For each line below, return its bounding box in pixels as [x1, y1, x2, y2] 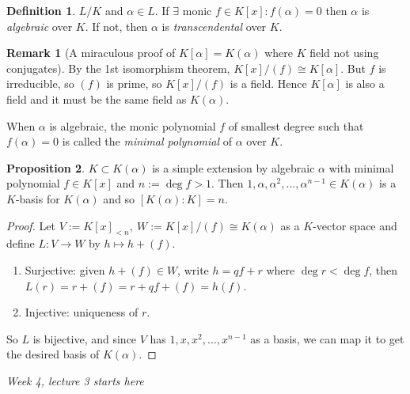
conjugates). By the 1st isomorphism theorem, [6, 59, 230, 76]
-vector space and [313, 217, 397, 233]
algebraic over [6, 17, 73, 34]
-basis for [15, 190, 60, 206]
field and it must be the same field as [6, 90, 187, 107]
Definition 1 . [6, 2, 76, 18]
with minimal [328, 159, 394, 176]
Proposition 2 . [6, 159, 85, 176]
